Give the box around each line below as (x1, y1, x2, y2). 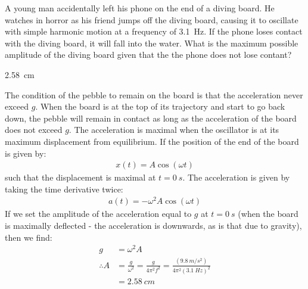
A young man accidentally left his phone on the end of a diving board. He (5, 2, 275, 14)
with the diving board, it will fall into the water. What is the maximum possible (5, 36, 298, 49)
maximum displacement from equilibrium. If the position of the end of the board (5, 135, 299, 147)
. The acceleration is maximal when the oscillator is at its (69, 123, 279, 136)
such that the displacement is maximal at (5, 171, 156, 184)
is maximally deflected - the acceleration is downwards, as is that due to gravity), (5, 219, 302, 232)
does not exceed (5, 123, 63, 136)
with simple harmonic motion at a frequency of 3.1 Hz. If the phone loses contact (5, 25, 303, 38)
